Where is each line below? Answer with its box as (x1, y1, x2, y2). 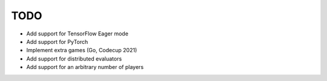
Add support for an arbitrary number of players (26, 64, 144, 71)
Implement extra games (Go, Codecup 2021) (26, 47, 137, 54)
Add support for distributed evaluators (26, 55, 122, 62)
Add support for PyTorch (26, 38, 88, 45)
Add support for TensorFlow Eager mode (26, 30, 128, 37)
